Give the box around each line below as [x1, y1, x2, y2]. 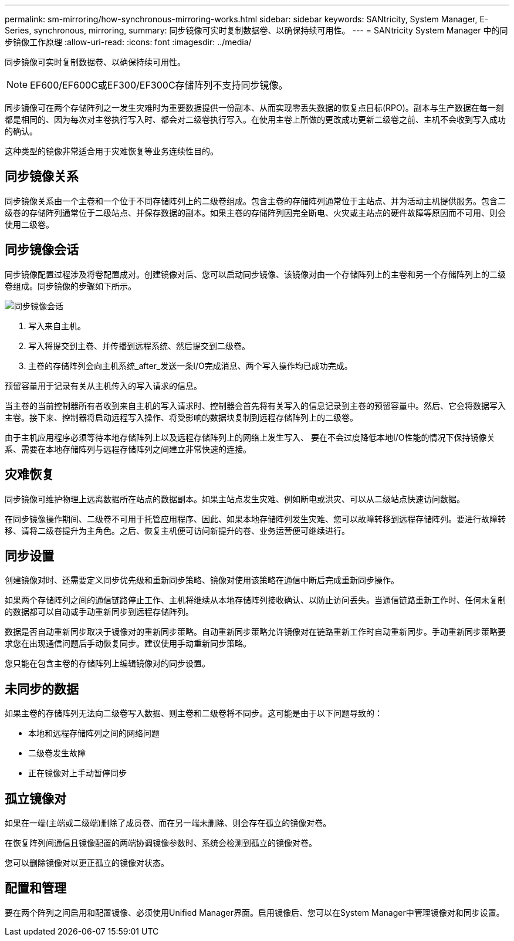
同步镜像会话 [5, 242, 79, 258]
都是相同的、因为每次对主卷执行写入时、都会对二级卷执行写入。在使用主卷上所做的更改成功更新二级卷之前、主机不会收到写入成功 [5, 114, 506, 124]
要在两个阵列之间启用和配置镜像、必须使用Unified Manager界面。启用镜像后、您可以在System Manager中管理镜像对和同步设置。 [5, 907, 505, 918]
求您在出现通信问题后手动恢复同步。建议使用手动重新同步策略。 [5, 638, 251, 649]
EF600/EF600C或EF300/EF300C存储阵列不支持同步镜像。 [30, 79, 288, 91]
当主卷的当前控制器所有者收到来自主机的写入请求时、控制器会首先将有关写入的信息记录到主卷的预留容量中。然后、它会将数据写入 [5, 400, 506, 411]
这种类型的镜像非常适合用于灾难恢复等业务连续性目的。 [5, 146, 218, 156]
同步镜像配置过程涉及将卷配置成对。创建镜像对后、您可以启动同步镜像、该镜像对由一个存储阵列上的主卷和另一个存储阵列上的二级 [5, 269, 506, 279]
